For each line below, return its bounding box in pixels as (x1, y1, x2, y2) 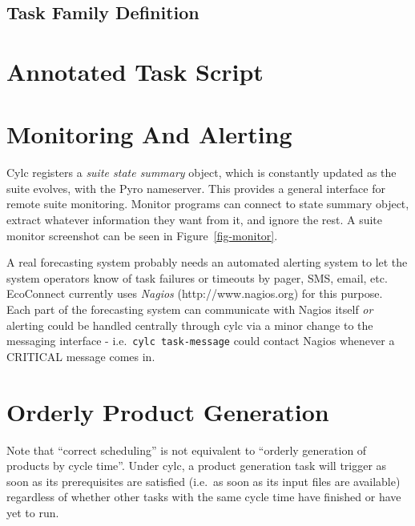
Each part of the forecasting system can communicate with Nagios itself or (6, 301, 373, 318)
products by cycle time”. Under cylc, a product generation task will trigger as (6, 457, 387, 474)
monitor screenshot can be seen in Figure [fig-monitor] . (6, 227, 278, 243)
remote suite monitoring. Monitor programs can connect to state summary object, (6, 195, 409, 212)
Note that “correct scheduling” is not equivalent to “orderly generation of (6, 441, 367, 458)
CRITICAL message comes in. (6, 347, 155, 364)
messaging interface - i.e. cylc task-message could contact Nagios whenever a (6, 332, 395, 349)
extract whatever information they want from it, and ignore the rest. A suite (6, 211, 382, 228)
